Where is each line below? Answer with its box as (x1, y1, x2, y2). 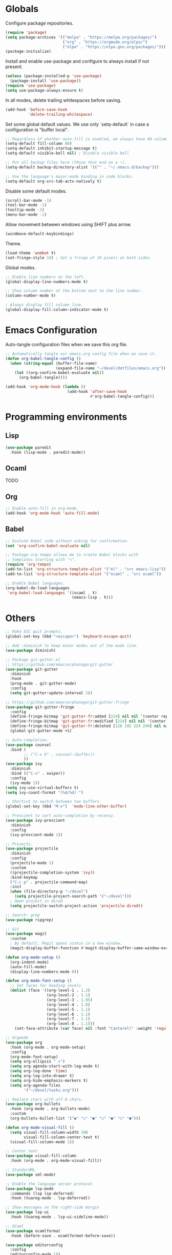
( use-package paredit (5, 445, 52, 450)
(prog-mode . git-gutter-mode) (10, 681, 77, 686)
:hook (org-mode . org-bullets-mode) (10, 1107, 91, 1112)
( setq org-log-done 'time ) (10, 1069, 68, 1074)
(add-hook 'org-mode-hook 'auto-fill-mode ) (5, 510, 100, 516)
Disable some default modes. (5, 188, 67, 194)
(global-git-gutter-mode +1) (10, 728, 72, 733)
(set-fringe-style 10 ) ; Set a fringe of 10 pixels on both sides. (5, 255, 153, 260)
